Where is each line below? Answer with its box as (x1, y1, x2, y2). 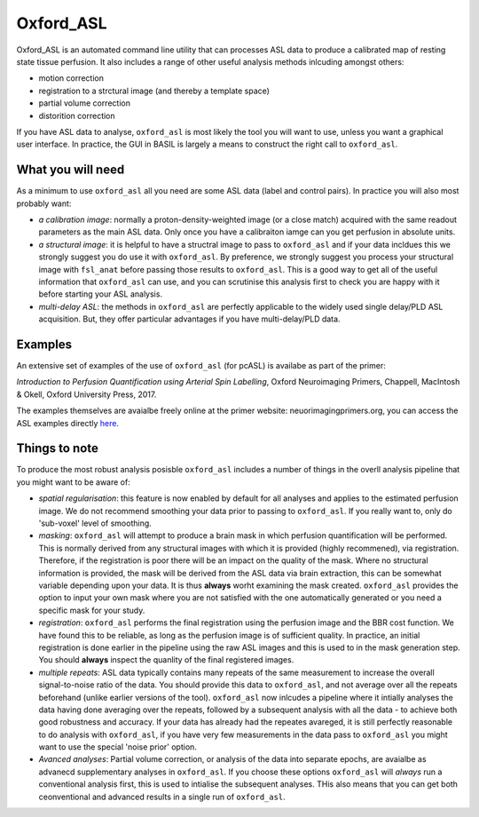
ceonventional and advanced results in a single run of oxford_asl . (38, 791, 286, 802)
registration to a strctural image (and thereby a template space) (38, 85, 271, 96)
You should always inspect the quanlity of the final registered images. (38, 654, 294, 665)
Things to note (16, 440, 99, 456)
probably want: (16, 198, 72, 209)
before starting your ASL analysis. (38, 289, 163, 299)
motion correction (38, 73, 104, 83)
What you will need (16, 163, 125, 178)
